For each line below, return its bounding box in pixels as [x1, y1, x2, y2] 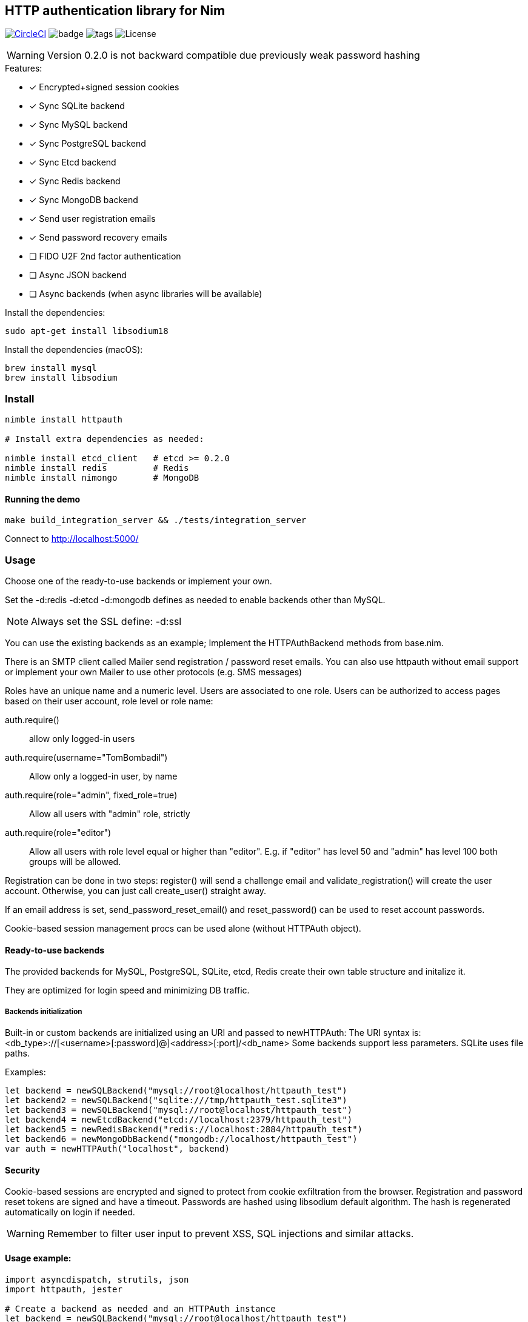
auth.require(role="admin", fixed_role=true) [5, 790, 178, 801]
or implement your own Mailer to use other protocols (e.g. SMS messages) [5, 667, 302, 678]
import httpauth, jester [5, 1284, 122, 1294]
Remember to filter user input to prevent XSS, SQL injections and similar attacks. [47, 1227, 414, 1240]
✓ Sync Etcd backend [29, 157, 116, 168]
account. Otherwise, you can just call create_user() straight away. [5, 886, 267, 896]
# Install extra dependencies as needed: [5, 434, 204, 444]
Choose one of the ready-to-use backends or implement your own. [5, 576, 272, 587]
